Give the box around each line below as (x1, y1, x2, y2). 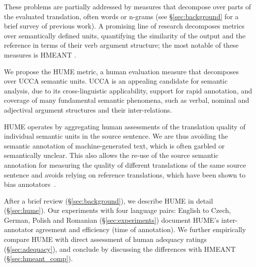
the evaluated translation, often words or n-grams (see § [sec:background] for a (4, 11, 239, 21)
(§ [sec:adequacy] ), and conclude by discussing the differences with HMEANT (4, 243, 236, 254)
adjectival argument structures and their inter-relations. (4, 104, 172, 115)
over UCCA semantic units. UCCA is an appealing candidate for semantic (4, 76, 228, 86)
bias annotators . (4, 179, 56, 189)
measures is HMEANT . (4, 49, 76, 59)
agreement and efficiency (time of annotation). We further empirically (35, 224, 246, 235)
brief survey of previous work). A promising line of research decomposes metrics (4, 21, 245, 31)
